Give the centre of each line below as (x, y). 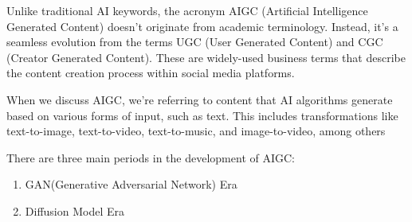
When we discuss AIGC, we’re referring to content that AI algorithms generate (200, 99)
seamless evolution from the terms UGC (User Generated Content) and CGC (195, 42)
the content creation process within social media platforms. (151, 73)
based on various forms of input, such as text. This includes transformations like (202, 115)
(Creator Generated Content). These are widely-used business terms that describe (206, 57)
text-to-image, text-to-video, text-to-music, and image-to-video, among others (196, 131)
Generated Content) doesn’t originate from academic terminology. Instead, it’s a (202, 26)
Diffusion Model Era (75, 210)
